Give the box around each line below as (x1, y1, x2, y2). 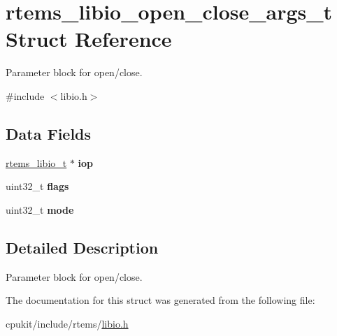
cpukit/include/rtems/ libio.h (6, 316, 129, 330)
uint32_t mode (6, 202, 74, 217)
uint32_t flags (6, 179, 69, 193)
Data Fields (6, 122, 92, 144)
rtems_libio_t (6, 155, 67, 170)
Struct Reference (6, 24, 172, 53)
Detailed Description (6, 236, 159, 258)
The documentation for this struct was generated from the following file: (6, 293, 315, 307)
